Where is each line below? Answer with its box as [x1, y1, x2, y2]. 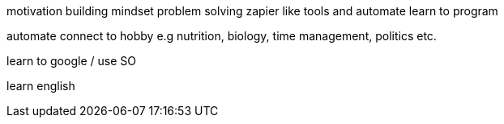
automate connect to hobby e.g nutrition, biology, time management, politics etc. [6, 29, 437, 43]
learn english [6, 79, 75, 93]
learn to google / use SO [6, 54, 136, 68]
